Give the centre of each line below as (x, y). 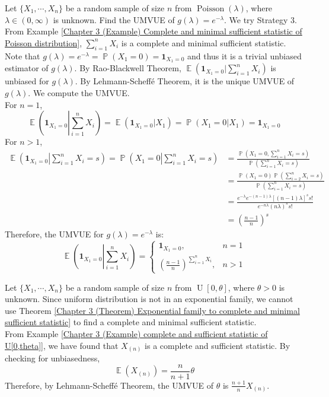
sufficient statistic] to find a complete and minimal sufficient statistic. (131, 322)
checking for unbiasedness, (52, 358)
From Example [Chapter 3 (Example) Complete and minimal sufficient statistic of (154, 31)
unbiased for (27, 81)
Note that (23, 55)
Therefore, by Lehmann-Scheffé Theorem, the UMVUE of (109, 385)
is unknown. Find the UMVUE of (114, 19)
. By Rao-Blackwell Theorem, (128, 68)
